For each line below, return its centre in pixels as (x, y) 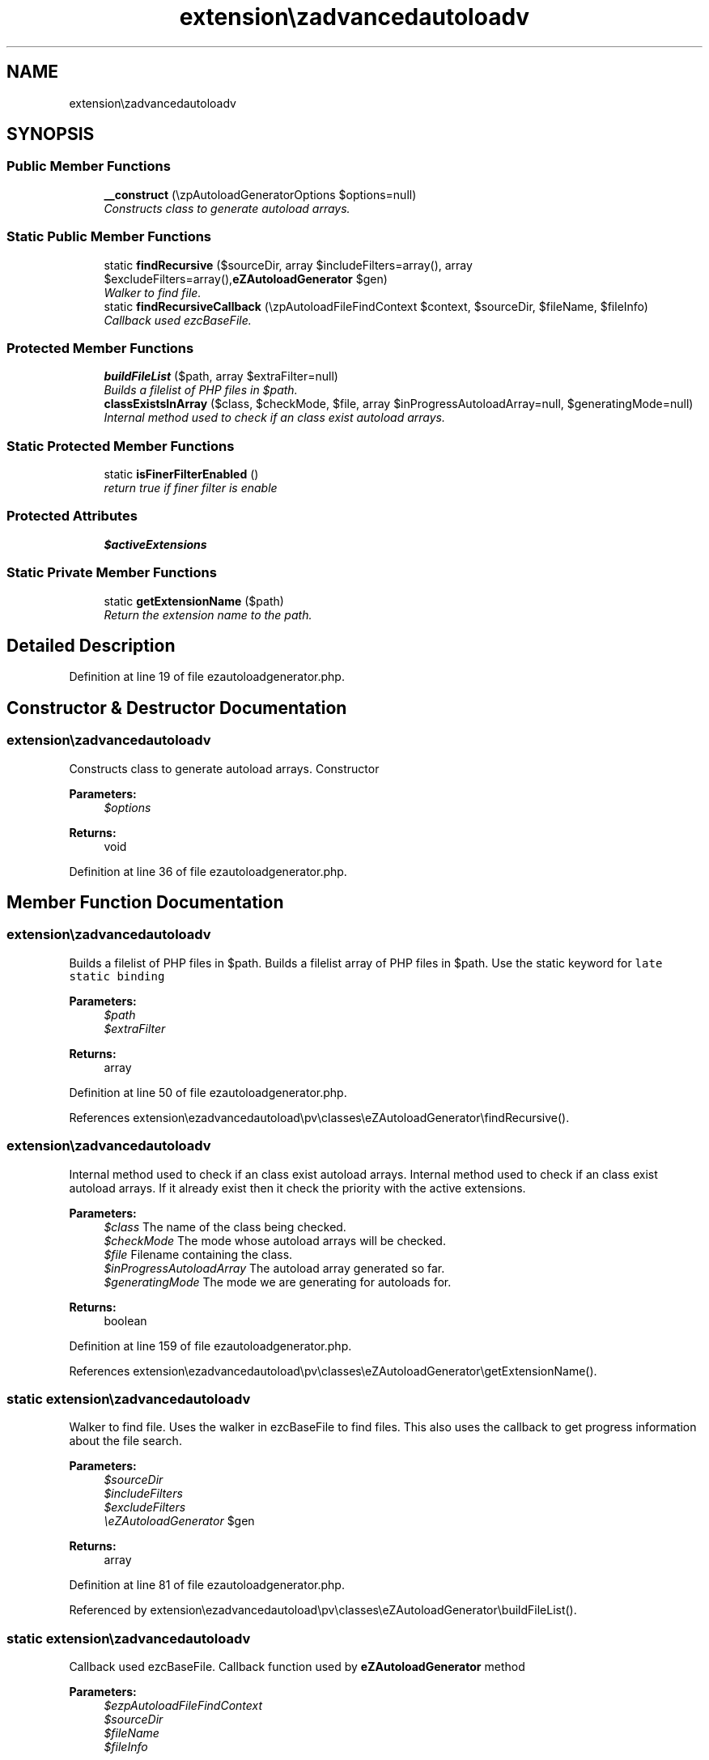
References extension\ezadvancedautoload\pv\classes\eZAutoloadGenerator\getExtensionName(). (333, 1371)
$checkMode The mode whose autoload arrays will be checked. (275, 1240)
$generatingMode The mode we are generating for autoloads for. (278, 1282)
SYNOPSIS (51, 134)
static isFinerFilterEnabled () (181, 474)
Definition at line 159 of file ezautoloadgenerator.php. (210, 1346)
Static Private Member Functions (112, 573)
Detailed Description (91, 645)
